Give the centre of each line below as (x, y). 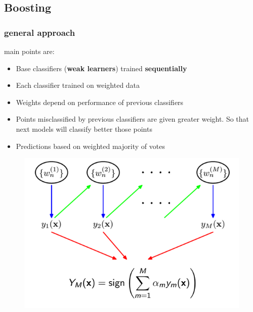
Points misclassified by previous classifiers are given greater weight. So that (133, 119)
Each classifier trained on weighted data (78, 85)
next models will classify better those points (84, 128)
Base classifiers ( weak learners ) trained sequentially (101, 68)
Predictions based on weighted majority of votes (90, 146)
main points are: (29, 51)
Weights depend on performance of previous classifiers (100, 102)
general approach (40, 32)
